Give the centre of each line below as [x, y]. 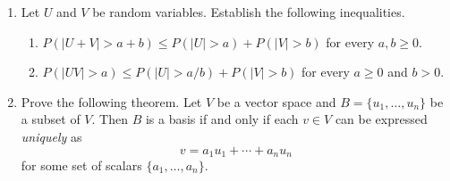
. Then [110, 119]
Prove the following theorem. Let [111, 101]
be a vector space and [276, 101]
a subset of [51, 119]
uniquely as [51, 136]
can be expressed [381, 119]
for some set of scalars [81, 165]
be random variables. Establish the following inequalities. [249, 12]
